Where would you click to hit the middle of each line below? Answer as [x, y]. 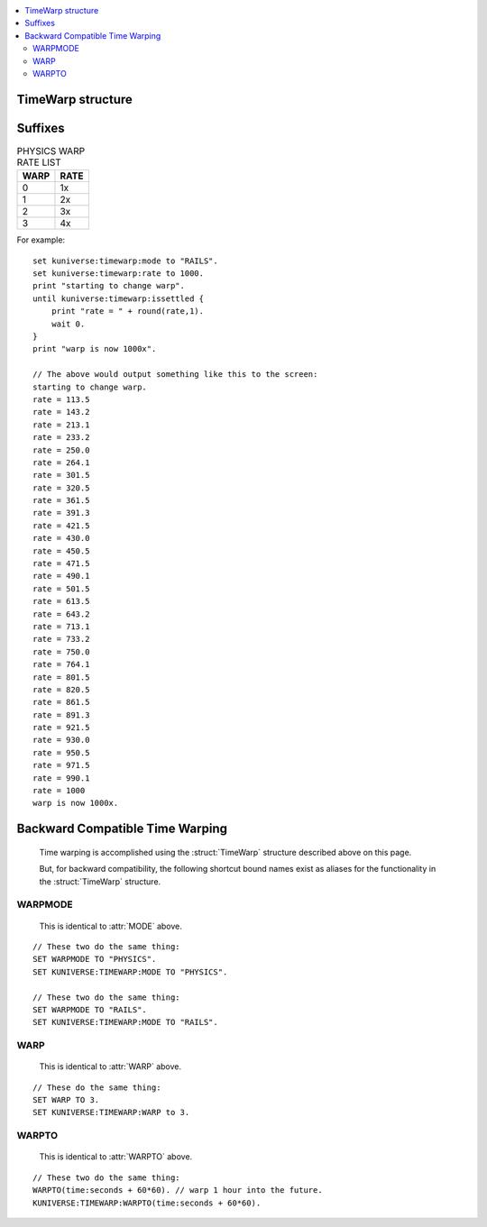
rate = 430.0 [61, 538]
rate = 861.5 [61, 702]
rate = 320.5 [61, 488]
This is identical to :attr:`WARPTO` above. [116, 1157]
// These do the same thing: [97, 1087]
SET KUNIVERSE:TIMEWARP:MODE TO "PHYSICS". [130, 972]
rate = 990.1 [61, 778]
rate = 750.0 [61, 652]
